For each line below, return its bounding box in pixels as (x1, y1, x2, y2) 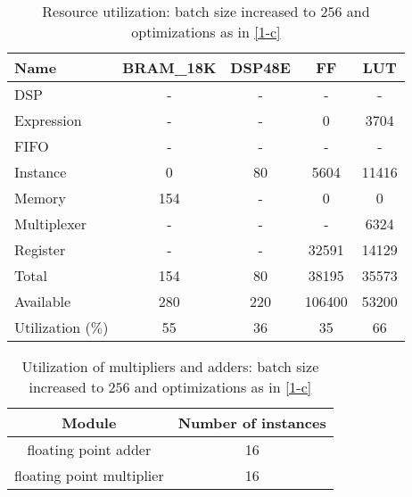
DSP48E (230, 57, 291, 78)
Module (62, 412, 117, 433)
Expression (14, 110, 82, 130)
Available (14, 291, 71, 311)
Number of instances (177, 412, 326, 433)
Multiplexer (14, 213, 87, 234)
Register (14, 239, 66, 260)
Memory (14, 187, 66, 208)
